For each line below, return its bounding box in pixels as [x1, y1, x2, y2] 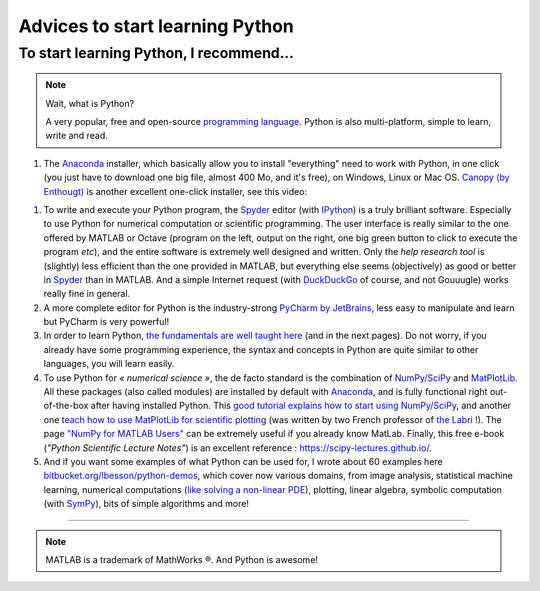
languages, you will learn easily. [43, 358, 175, 370]
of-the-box [43, 400, 89, 412]
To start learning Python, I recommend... [18, 44, 294, 62]
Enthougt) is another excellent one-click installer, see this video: [43, 185, 308, 197]
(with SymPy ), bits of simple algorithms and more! [43, 498, 250, 510]
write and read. [45, 130, 109, 142]
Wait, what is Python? [45, 97, 135, 109]
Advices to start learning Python [18, 15, 295, 37]
